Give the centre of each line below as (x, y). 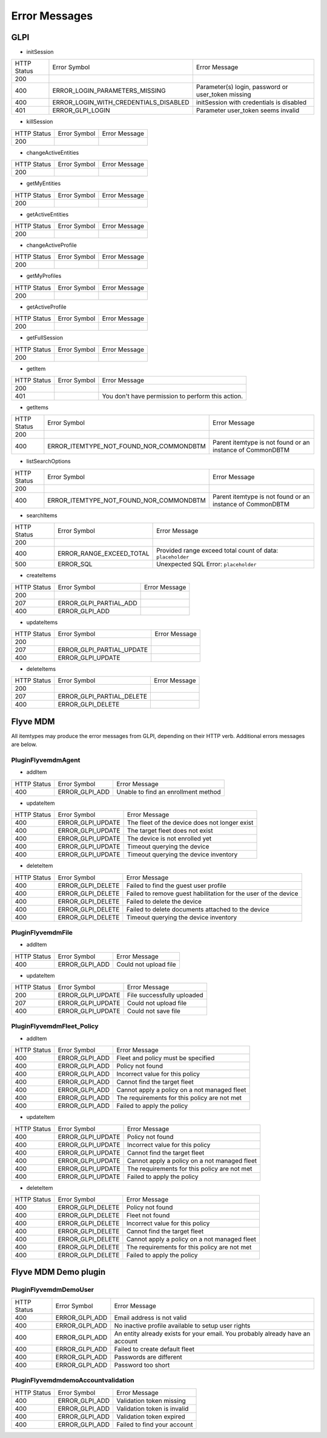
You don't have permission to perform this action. (173, 396)
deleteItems (41, 669)
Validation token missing (151, 1400)
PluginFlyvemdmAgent (46, 760)
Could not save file (154, 1011)
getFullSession (45, 338)
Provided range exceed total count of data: (217, 551)
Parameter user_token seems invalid (248, 110)
